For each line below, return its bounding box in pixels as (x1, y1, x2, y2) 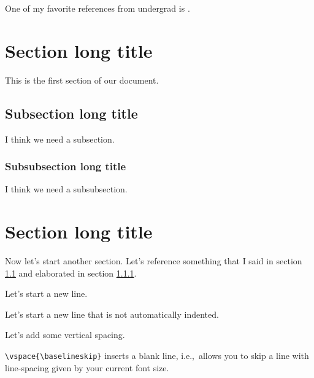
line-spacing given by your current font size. (5, 361, 169, 374)
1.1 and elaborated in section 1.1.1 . (5, 266, 137, 279)
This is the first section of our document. (5, 73, 159, 86)
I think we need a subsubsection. (5, 183, 128, 195)
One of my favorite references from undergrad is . (5, 2, 190, 14)
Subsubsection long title (5, 159, 126, 174)
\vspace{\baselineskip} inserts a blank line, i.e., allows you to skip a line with (5, 349, 309, 362)
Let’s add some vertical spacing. (5, 328, 125, 341)
